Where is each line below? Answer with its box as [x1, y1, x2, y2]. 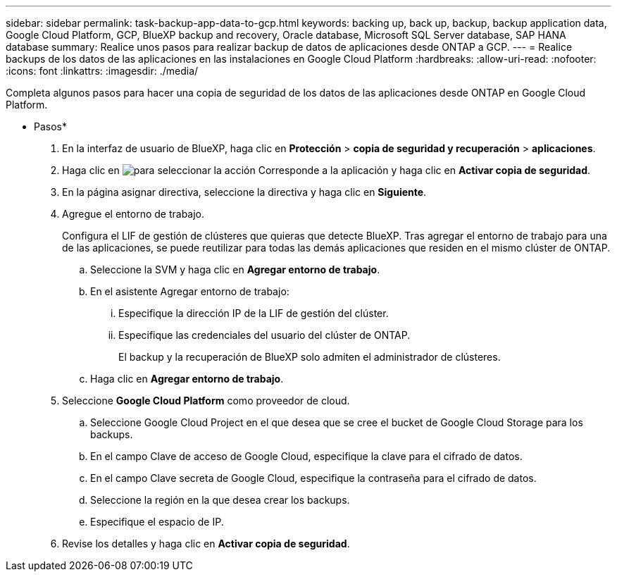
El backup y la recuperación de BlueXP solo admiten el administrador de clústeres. [118, 351, 501, 363]
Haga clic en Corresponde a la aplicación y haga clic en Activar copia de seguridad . [62, 164, 591, 176]
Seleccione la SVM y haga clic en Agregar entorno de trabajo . [90, 263, 380, 275]
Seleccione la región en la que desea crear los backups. [90, 494, 350, 506]
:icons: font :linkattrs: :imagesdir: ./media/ [6, 65, 199, 77]
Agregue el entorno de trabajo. [62, 208, 205, 220]
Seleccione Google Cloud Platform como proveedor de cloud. [62, 395, 350, 407]
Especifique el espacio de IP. [90, 516, 224, 528]
